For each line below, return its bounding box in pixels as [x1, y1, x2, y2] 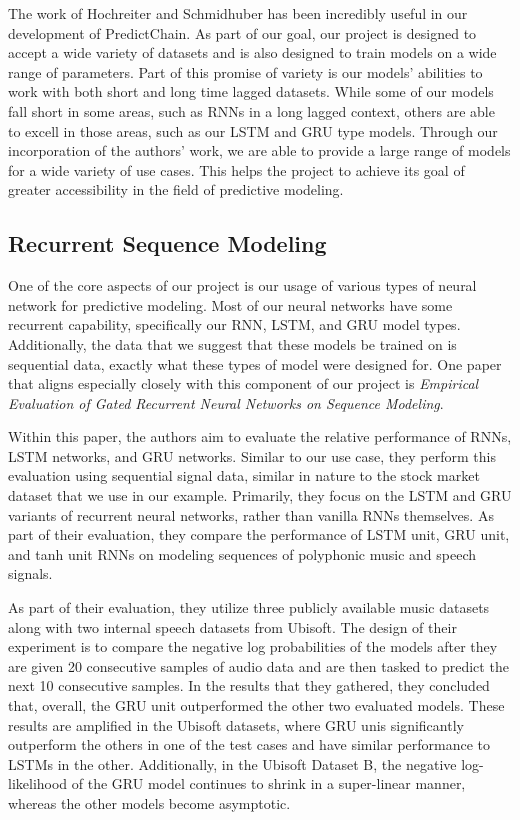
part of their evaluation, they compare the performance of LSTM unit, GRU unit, [8, 524, 510, 545]
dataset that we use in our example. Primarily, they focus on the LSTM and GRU [8, 485, 512, 506]
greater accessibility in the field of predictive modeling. [8, 179, 344, 200]
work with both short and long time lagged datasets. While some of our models [8, 81, 494, 102]
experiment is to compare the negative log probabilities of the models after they [8, 636, 498, 657]
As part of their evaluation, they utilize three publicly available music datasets [8, 597, 490, 618]
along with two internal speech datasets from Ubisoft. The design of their [8, 616, 457, 637]
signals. [8, 563, 53, 584]
